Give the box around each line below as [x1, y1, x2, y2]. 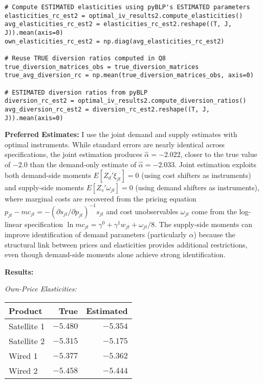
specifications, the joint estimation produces [5, 149, 142, 160]
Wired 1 [9, 350, 38, 362]
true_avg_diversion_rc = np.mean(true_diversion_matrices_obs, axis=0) [5, 72, 254, 79]
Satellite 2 [9, 335, 45, 347]
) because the [193, 229, 235, 240]
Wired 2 [9, 365, 38, 377]
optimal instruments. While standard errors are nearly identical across [5, 139, 225, 149]
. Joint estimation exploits [174, 159, 257, 169]
